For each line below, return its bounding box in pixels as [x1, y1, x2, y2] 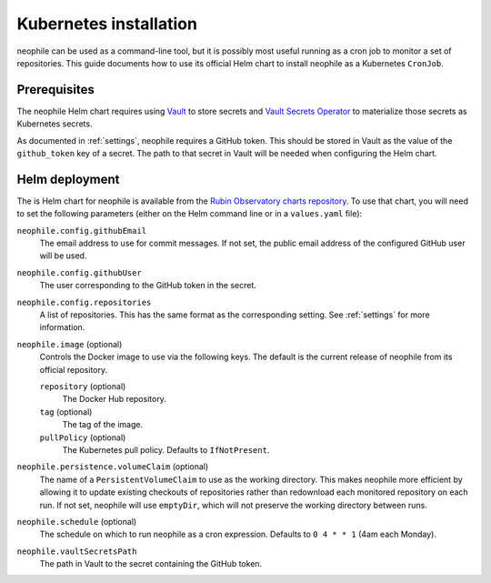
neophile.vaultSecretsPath [16, 546, 137, 557]
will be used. [39, 250, 87, 261]
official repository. [39, 364, 108, 375]
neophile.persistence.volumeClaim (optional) [16, 461, 209, 472]
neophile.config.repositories [16, 297, 152, 307]
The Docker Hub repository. [62, 394, 167, 405]
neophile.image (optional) [16, 338, 123, 349]
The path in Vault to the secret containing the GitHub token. [39, 558, 263, 569]
